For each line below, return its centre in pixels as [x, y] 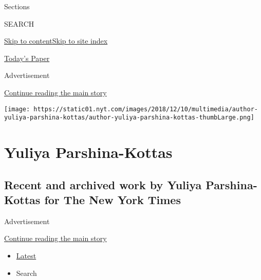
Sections [17, 6]
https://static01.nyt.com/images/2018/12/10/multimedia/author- [146, 109]
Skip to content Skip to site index [56, 41]
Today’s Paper [27, 58]
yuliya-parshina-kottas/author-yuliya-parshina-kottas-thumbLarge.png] [129, 118]
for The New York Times [113, 200]
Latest [26, 256]
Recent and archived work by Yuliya [103, 184]
